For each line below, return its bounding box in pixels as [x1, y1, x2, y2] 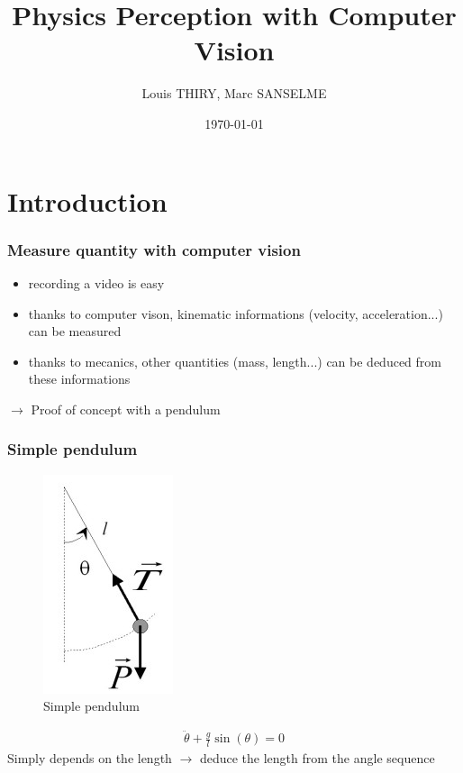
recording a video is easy [28, 273, 165, 292]
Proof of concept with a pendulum [31, 399, 221, 418]
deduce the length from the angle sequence [199, 748, 435, 767]
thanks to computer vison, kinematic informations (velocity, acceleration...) [28, 304, 443, 323]
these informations [28, 369, 131, 388]
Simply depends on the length [7, 748, 172, 767]
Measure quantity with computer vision [7, 238, 301, 260]
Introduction [7, 182, 168, 219]
